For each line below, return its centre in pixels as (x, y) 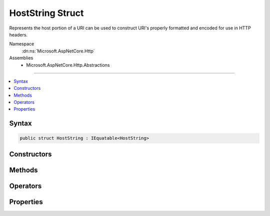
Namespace (22, 44)
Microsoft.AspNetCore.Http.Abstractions (68, 65)
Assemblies (21, 58)
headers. (18, 34)
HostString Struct (46, 13)
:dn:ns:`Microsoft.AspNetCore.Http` (58, 51)
